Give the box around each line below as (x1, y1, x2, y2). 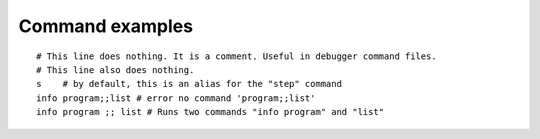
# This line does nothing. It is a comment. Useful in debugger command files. (36, 50, 437, 62)
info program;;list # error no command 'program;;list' (36, 92, 316, 104)
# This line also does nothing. (36, 64, 195, 75)
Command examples (18, 15, 194, 37)
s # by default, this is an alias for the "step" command (36, 78, 342, 90)
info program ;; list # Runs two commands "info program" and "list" (36, 106, 385, 118)
